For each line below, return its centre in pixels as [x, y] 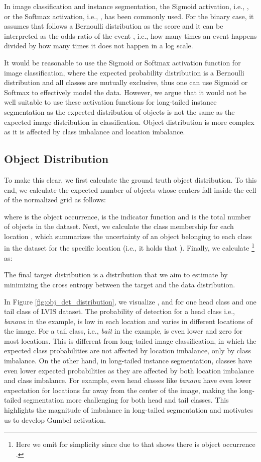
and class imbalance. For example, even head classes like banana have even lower [128, 380]
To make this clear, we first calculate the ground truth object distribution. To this [130, 179]
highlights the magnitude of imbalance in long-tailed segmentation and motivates [129, 410]
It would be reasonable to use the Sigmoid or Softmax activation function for [122, 62]
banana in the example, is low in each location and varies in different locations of [128, 321]
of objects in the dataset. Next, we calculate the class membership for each [119, 226]
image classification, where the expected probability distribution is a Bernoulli [124, 72]
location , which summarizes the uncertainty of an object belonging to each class [128, 236]
